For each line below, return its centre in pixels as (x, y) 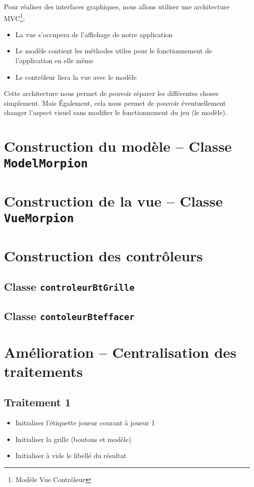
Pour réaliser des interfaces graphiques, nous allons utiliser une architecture (117, 6)
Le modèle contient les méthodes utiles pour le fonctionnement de (114, 51)
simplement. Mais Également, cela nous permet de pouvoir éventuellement (115, 103)
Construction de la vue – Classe (114, 200)
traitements (43, 371)
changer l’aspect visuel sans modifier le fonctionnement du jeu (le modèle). (116, 112)
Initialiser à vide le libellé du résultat (71, 455)
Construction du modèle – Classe (118, 146)
